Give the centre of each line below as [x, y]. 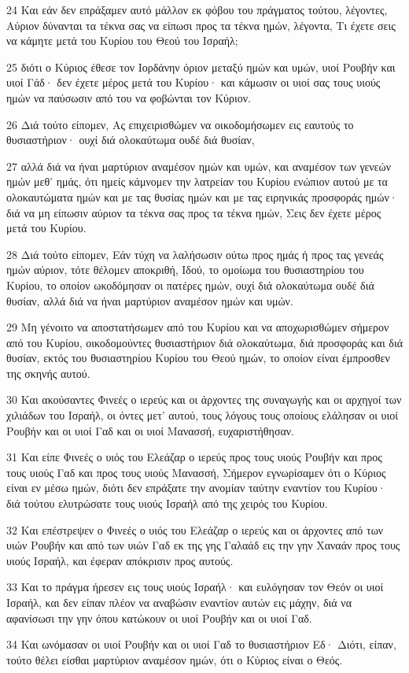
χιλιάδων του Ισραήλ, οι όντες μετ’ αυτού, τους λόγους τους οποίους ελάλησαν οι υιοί [203, 415]
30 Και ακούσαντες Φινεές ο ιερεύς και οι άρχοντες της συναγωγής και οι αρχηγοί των [204, 399]
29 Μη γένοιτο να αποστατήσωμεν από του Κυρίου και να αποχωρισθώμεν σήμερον [198, 327]
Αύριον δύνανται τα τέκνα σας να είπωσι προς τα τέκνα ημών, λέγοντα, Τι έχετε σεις [201, 25]
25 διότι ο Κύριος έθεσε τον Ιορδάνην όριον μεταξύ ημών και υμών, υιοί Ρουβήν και [201, 67]
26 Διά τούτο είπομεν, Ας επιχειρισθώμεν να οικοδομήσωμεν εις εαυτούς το [180, 124]
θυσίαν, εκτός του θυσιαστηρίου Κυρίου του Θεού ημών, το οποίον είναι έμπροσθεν [198, 358]
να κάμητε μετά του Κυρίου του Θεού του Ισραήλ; [122, 41]
